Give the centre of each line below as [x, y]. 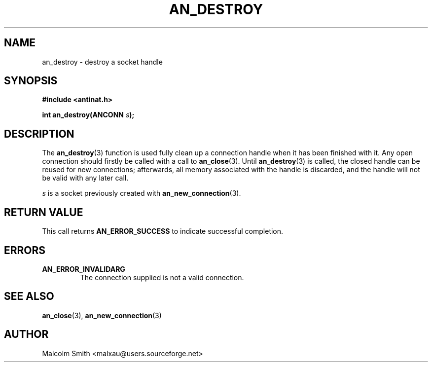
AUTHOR [26, 334]
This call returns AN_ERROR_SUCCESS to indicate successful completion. [163, 231]
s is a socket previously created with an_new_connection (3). [142, 193]
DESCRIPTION [39, 134]
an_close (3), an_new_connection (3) [102, 315]
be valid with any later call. [85, 178]
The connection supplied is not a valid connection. [162, 277]
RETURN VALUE [44, 212]
